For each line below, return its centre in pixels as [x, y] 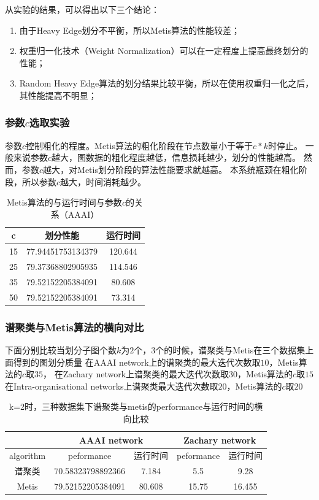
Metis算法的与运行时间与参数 [64, 202]
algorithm [28, 456]
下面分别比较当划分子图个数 [61, 350]
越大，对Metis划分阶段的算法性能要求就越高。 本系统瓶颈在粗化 [171, 169]
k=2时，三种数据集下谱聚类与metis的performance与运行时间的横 [136, 406]
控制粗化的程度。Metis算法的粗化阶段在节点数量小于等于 [139, 145]
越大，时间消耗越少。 [103, 181]
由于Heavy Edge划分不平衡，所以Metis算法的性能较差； [130, 30]
